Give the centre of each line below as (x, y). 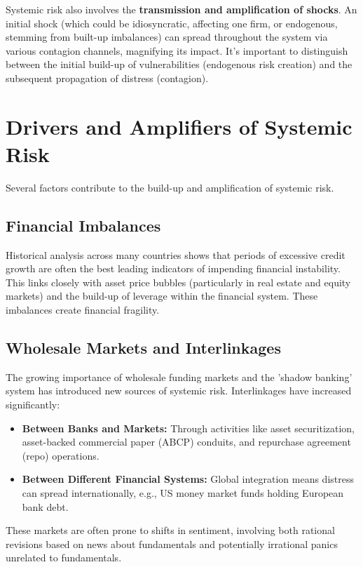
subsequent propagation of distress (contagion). (107, 78)
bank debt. (45, 506)
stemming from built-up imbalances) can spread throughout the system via (167, 37)
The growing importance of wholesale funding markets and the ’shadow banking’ (179, 376)
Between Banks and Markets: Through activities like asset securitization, (189, 428)
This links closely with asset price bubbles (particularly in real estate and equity (178, 282)
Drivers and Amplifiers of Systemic (179, 126)
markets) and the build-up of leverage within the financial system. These (162, 296)
